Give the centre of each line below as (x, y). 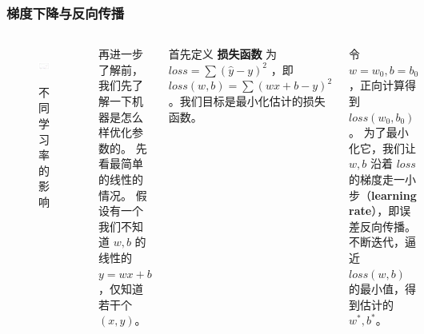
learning (394, 195)
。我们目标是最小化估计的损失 (247, 101)
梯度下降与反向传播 (66, 12)
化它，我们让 (383, 147)
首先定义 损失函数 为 (223, 54)
